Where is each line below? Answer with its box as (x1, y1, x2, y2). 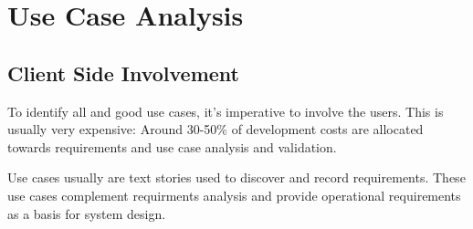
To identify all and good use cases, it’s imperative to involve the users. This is (7, 101, 444, 120)
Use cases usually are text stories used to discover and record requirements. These (7, 168, 466, 187)
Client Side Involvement (7, 58, 239, 87)
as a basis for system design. (7, 203, 166, 223)
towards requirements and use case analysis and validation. (7, 137, 337, 156)
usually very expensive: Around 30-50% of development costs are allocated (7, 120, 424, 139)
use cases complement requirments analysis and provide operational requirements (7, 185, 461, 204)
